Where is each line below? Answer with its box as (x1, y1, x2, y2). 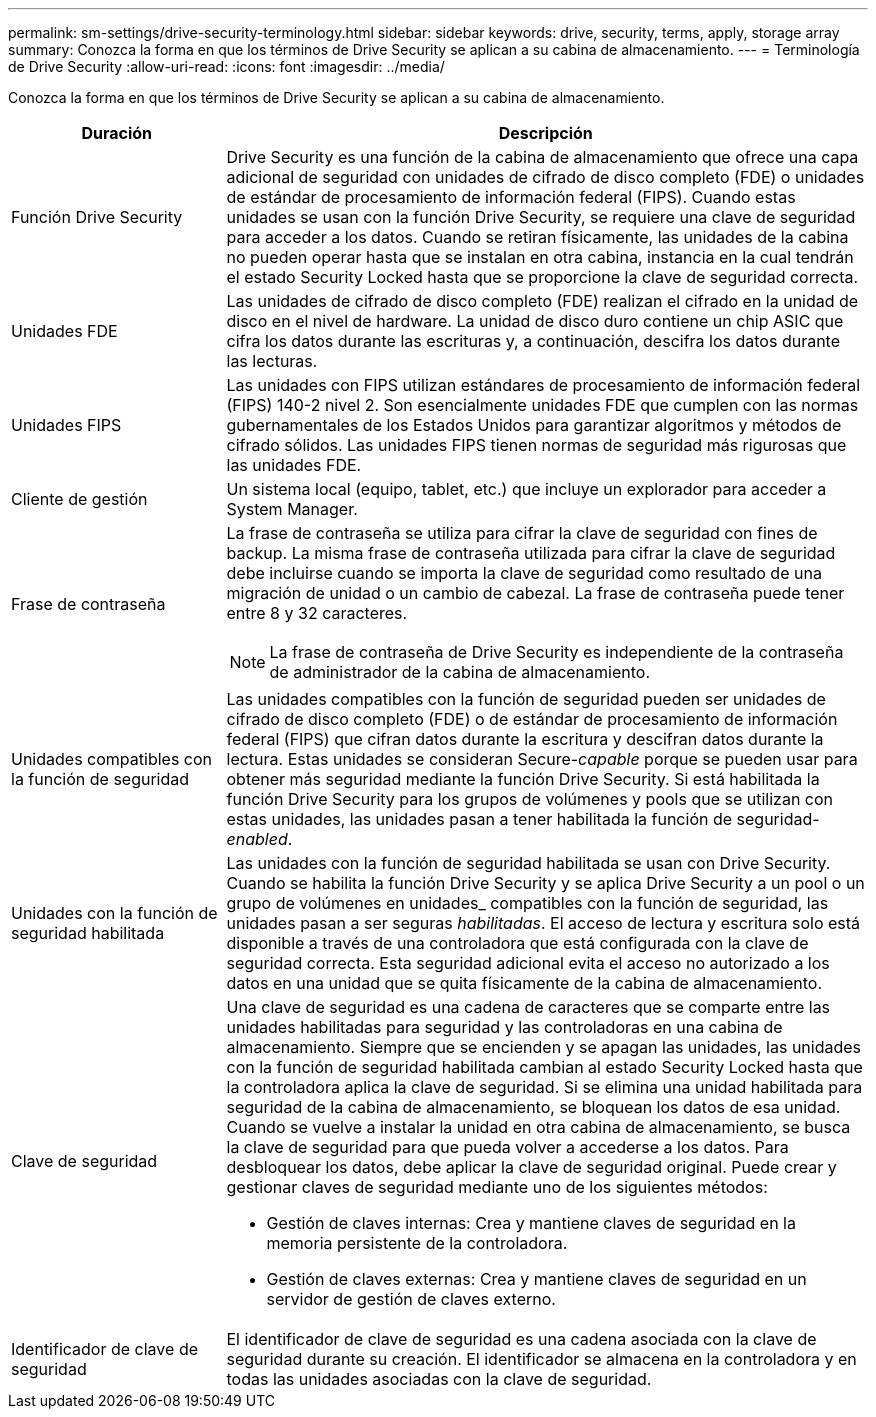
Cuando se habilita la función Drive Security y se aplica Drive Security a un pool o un (226, 873, 865, 893)
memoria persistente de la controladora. (266, 1233, 568, 1253)
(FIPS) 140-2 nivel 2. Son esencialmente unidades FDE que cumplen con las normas (226, 395, 859, 415)
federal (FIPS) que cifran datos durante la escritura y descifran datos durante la (226, 729, 824, 749)
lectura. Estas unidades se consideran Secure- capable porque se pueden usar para (226, 749, 858, 769)
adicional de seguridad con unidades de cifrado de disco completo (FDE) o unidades (226, 167, 865, 187)
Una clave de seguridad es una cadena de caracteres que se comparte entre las (226, 997, 831, 1017)
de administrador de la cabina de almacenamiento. (269, 662, 651, 682)
